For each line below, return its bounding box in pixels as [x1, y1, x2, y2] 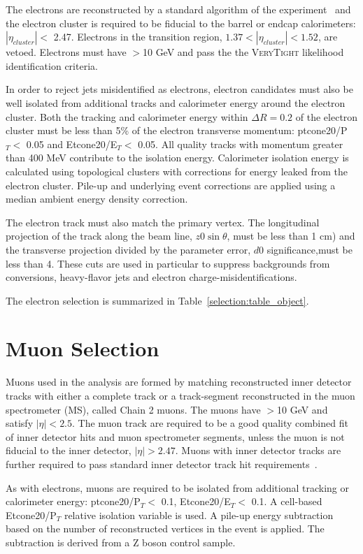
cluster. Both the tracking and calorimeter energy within [6, 109, 248, 124]
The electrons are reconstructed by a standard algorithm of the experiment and [6, 2, 351, 16]
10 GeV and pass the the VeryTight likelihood [142, 45, 344, 59]
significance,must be [266, 242, 353, 256]
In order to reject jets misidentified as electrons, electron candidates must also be [6, 82, 353, 96]
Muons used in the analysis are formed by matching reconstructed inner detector [6, 374, 352, 389]
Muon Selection [6, 334, 159, 363]
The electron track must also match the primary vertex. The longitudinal [6, 214, 320, 229]
